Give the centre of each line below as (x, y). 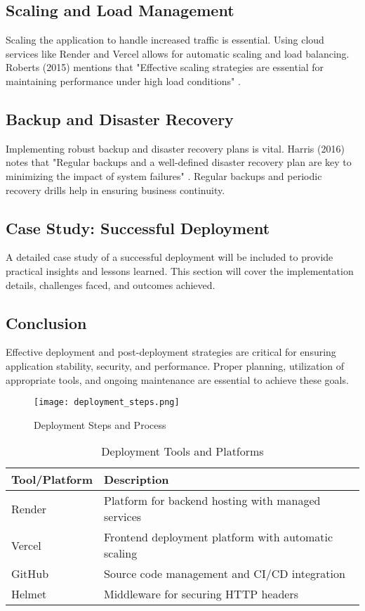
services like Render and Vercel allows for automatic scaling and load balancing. (178, 53)
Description (136, 480)
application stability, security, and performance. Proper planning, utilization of (175, 365)
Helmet (29, 594)
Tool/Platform (52, 480)
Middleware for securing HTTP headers (201, 594)
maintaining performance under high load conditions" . (123, 81)
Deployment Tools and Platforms (182, 451)
